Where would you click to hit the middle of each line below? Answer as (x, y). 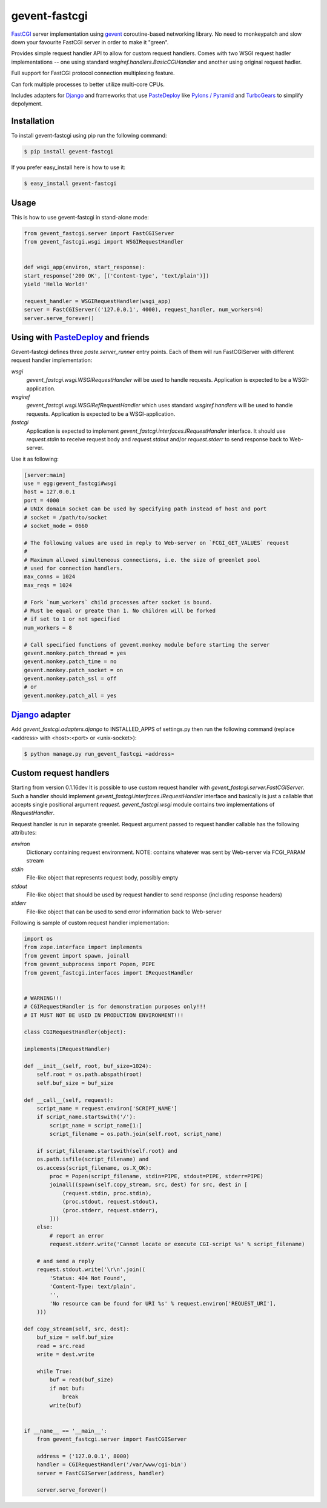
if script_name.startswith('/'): (86, 1117)
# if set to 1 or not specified (72, 619)
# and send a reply (66, 1261)
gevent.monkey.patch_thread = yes (75, 653)
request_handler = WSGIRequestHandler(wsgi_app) (97, 301)
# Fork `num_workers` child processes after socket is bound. (118, 602)
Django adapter (41, 715)
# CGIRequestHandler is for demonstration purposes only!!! (115, 1007)
